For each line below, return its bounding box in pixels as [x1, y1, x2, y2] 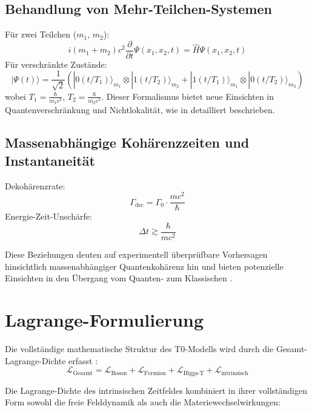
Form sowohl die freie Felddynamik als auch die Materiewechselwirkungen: [5, 396, 280, 408]
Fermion [144, 370, 166, 376]
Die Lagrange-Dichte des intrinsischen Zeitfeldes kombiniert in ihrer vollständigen [5, 384, 307, 396]
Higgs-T [183, 370, 204, 376]
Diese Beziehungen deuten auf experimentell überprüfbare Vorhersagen [5, 248, 268, 261]
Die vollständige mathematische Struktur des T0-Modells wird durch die [5, 342, 274, 355]
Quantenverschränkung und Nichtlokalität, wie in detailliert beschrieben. [5, 103, 275, 116]
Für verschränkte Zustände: [5, 57, 107, 70]
